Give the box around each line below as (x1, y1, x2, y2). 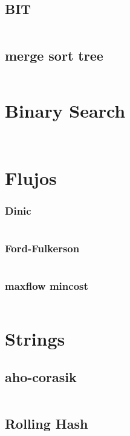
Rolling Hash (5, 414, 88, 432)
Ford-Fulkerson (5, 241, 80, 256)
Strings (5, 326, 65, 350)
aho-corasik (5, 367, 77, 386)
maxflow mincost (5, 278, 88, 293)
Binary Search (5, 98, 126, 122)
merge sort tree (5, 45, 103, 64)
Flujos (5, 165, 57, 190)
